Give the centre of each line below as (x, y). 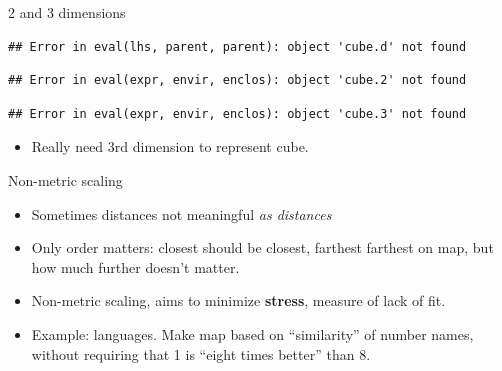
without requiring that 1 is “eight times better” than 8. (201, 353)
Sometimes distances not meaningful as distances (181, 213)
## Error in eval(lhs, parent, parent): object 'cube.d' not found (237, 46)
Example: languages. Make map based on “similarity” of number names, (252, 333)
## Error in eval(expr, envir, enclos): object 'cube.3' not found (237, 113)
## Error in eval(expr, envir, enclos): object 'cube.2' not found (237, 80)
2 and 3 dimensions (67, 12)
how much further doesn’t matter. (135, 266)
